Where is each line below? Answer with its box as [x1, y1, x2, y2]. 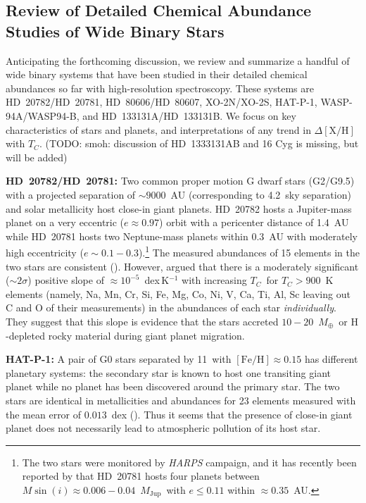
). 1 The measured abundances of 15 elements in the [138, 243, 360, 259]
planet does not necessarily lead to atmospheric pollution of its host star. [6, 421, 321, 435]
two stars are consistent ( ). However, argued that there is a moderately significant [6, 259, 359, 273]
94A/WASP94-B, [6, 108, 80, 123]
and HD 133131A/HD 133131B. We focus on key [82, 108, 296, 123]
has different [304, 352, 358, 366]
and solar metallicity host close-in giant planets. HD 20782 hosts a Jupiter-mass [6, 201, 352, 216]
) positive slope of [27, 273, 104, 287]
